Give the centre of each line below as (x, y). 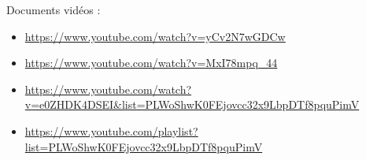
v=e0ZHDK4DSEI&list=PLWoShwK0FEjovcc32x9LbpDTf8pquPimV (192, 104)
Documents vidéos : (54, 9)
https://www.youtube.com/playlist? (111, 130)
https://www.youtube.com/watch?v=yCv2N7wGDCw (155, 36)
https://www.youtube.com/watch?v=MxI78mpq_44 (151, 63)
